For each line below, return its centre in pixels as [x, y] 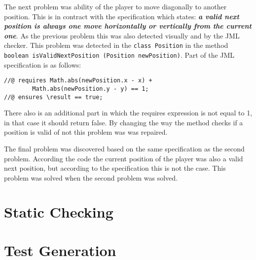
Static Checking [59, 211]
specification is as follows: [43, 64]
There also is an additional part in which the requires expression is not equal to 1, [128, 113]
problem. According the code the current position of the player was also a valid [124, 158]
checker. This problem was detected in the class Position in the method [116, 45]
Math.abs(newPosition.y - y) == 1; [91, 89]
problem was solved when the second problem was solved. [91, 177]
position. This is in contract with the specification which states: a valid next [122, 16]
